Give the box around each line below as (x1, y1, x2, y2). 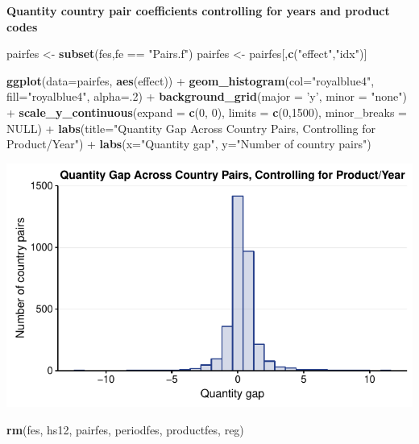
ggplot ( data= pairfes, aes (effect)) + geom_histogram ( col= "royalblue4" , (6, 72, 375, 89)
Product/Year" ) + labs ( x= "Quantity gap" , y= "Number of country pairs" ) (6, 135, 371, 152)
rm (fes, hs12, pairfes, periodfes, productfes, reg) (6, 421, 244, 438)
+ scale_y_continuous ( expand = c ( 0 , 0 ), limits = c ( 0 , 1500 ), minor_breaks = (6, 103, 407, 120)
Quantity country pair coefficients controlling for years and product (6, 2, 390, 19)
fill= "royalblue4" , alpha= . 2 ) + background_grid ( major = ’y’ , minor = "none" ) (6, 88, 407, 105)
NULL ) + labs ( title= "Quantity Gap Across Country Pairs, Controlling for (6, 119, 375, 136)
